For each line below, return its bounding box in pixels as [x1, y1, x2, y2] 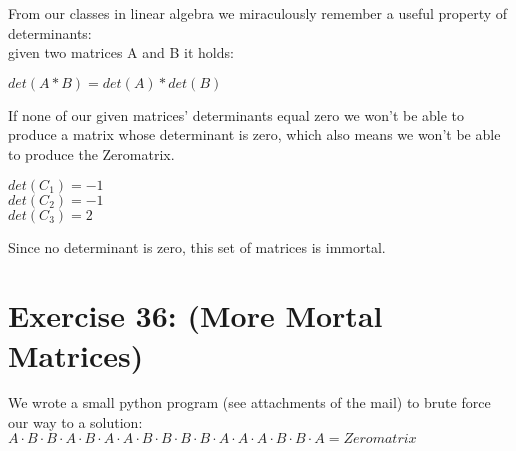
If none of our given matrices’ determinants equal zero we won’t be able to [8, 104, 465, 125]
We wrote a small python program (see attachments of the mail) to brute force [8, 392, 491, 413]
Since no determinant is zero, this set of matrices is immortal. [8, 236, 386, 257]
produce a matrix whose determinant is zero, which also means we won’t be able [8, 124, 501, 145]
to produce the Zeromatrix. [8, 143, 175, 164]
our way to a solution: [8, 412, 143, 433]
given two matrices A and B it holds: [8, 42, 234, 63]
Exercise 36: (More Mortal [8, 295, 383, 336]
